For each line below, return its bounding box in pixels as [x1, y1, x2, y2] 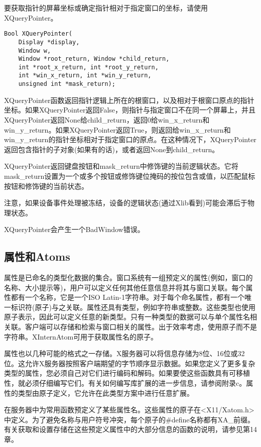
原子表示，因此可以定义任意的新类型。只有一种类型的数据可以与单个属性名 [4, 311, 250, 322]
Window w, [18, 47, 51, 54]
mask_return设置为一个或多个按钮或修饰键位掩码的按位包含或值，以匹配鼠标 [4, 170, 255, 181]
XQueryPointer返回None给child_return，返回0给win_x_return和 [4, 114, 210, 125]
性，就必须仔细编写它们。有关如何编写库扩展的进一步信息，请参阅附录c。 [4, 378, 246, 388]
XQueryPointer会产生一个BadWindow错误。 [4, 224, 145, 235]
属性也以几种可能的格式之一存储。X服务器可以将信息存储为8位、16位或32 [4, 348, 245, 359]
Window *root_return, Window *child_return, [18, 55, 170, 63]
